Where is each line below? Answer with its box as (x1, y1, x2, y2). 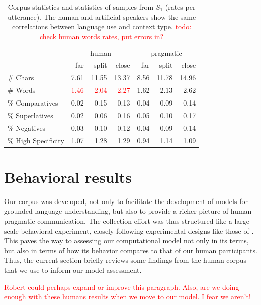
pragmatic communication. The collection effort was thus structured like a (4, 215, 232, 226)
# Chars (8, 72, 34, 83)
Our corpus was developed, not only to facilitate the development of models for (4, 195, 248, 206)
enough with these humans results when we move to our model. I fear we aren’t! (4, 291, 251, 302)
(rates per (165, 2, 196, 12)
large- (234, 215, 252, 226)
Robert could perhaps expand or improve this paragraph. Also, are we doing (4, 281, 239, 292)
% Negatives (8, 122, 46, 133)
